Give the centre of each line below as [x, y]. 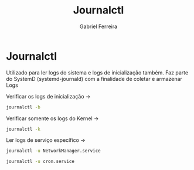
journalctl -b [23, 107]
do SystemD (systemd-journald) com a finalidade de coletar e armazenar [94, 79]
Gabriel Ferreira [98, 26]
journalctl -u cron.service [40, 162]
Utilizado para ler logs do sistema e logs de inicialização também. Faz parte [97, 72]
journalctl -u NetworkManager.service [53, 151]
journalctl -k [23, 129]
